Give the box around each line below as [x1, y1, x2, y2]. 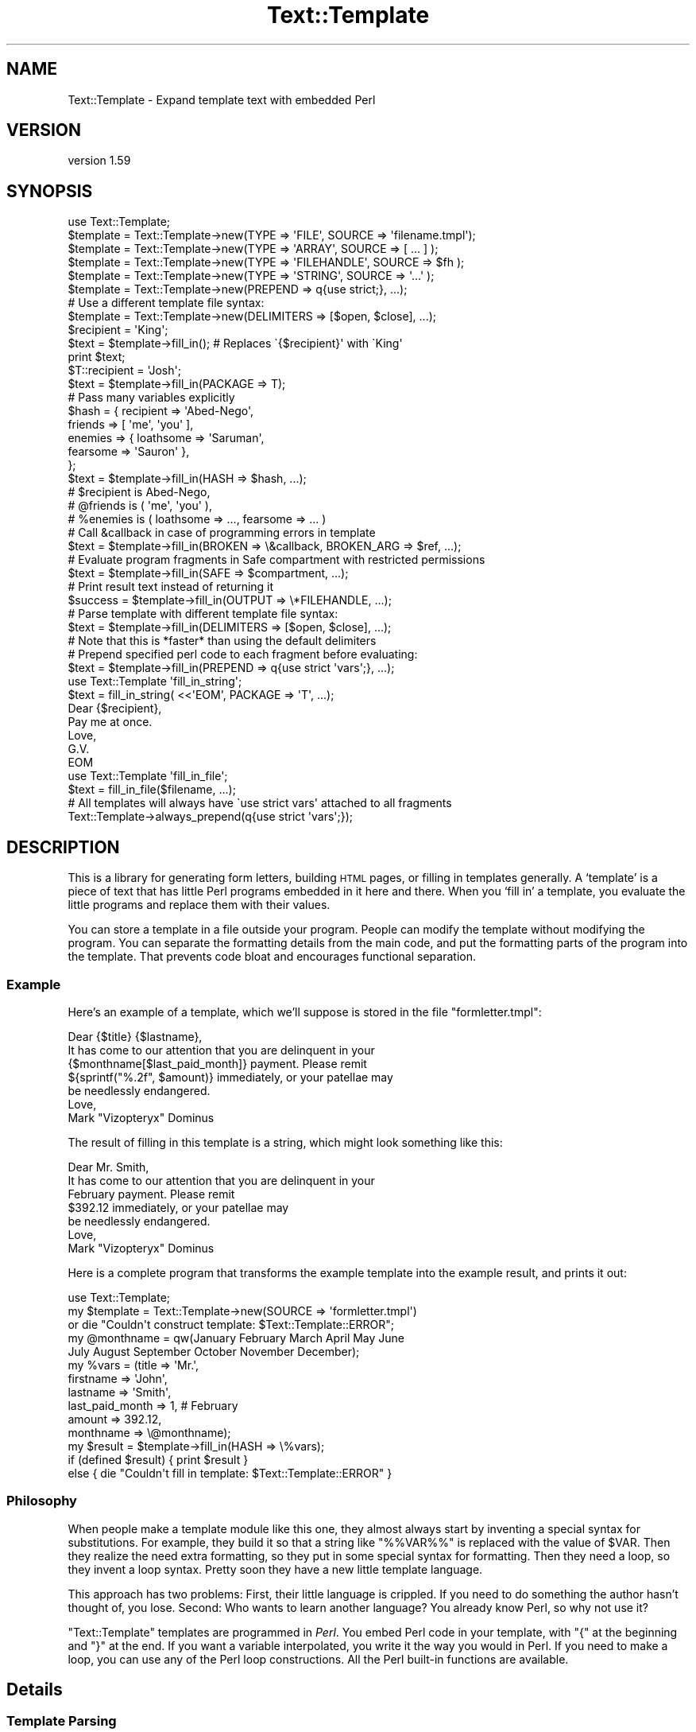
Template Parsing [6, 1713, 117, 1730]
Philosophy [6, 1493, 77, 1509]
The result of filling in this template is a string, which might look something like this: [68, 1135, 503, 1149]
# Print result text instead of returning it [68, 580, 274, 594]
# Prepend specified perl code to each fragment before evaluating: [68, 647, 418, 662]
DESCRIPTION [6, 837, 120, 857]
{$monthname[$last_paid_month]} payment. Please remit [68, 1056, 367, 1070]
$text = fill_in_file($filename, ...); [68, 783, 236, 797]
